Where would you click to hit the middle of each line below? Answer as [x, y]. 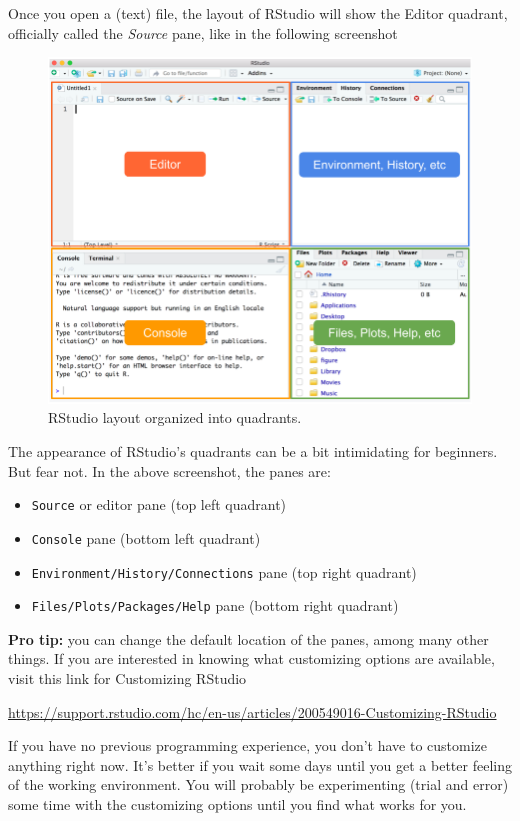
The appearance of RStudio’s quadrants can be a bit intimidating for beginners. [253, 451]
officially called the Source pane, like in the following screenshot [203, 32]
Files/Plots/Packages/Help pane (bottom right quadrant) [215, 605]
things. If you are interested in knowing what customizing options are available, [251, 658]
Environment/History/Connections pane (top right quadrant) [224, 571]
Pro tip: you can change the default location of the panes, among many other [248, 638]
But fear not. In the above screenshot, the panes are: [169, 470]
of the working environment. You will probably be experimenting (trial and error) [258, 784]
